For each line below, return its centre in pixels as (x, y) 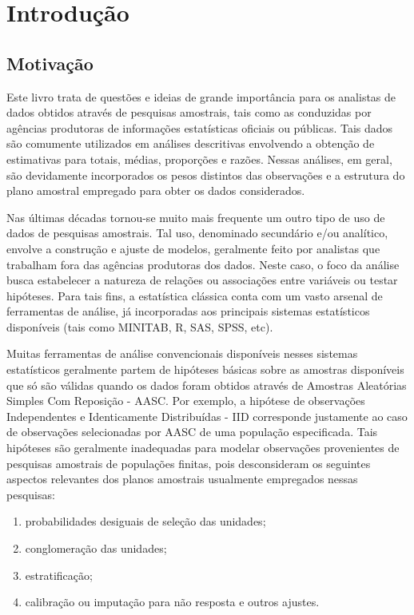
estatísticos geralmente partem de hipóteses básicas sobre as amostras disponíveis (205, 369)
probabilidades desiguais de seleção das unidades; (145, 521)
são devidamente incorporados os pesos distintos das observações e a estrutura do (206, 175)
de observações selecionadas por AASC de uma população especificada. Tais (192, 432)
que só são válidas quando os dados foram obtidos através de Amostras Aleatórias (207, 385)
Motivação (50, 63)
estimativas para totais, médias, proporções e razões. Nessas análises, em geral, (199, 159)
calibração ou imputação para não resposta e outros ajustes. (172, 602)
